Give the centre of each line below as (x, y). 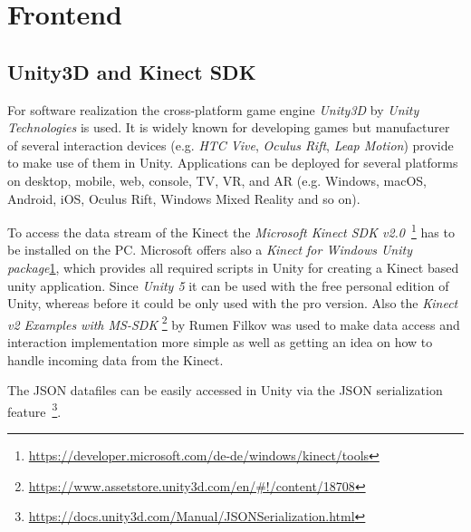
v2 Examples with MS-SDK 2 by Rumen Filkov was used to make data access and (234, 323)
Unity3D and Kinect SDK (132, 71)
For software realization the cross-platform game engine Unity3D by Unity (213, 109)
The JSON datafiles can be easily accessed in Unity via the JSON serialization (225, 390)
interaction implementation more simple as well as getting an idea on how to (220, 342)
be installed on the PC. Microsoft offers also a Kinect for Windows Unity (210, 250)
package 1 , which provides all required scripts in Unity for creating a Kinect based (233, 267)
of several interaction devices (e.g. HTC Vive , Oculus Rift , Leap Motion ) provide (231, 145)
